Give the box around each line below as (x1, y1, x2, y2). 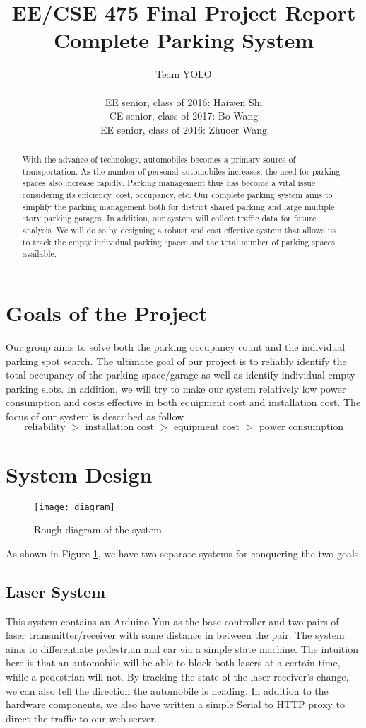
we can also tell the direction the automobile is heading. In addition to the (6, 683, 329, 698)
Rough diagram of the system (34, 522, 162, 537)
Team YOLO (155, 67, 212, 81)
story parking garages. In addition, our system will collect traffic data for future (22, 212, 317, 224)
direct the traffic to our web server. (6, 710, 158, 725)
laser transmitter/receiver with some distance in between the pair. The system (6, 628, 345, 642)
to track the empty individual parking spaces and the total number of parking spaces (22, 236, 335, 248)
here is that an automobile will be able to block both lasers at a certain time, (6, 655, 341, 670)
